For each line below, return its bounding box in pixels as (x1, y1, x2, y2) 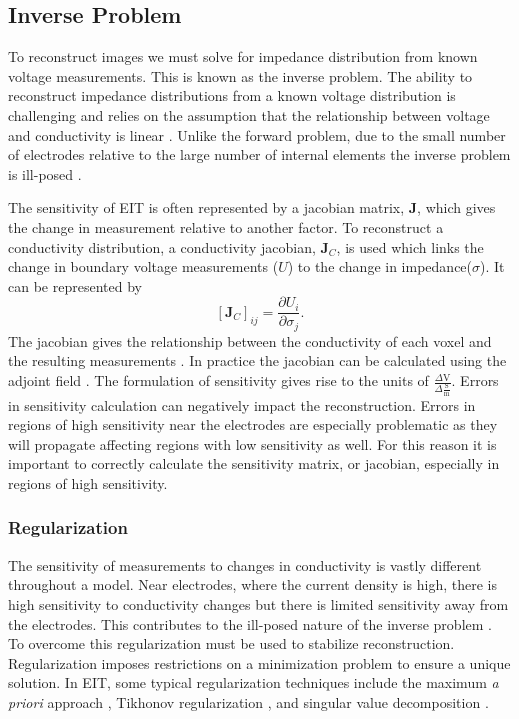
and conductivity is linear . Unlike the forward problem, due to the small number (8, 124, 506, 145)
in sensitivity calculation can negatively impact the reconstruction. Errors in (8, 394, 476, 415)
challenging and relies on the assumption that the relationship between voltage (8, 104, 490, 125)
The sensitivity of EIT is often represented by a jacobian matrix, (8, 197, 405, 218)
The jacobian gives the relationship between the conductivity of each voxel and (8, 330, 492, 351)
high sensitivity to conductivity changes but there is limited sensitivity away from (8, 593, 509, 614)
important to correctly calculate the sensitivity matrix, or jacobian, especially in (8, 453, 500, 474)
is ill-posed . (8, 163, 82, 184)
